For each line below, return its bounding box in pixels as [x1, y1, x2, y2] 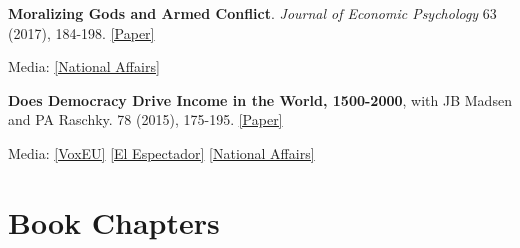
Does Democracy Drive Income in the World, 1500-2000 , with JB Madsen [8, 89, 512, 110]
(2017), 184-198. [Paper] [8, 22, 155, 43]
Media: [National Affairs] [8, 56, 160, 77]
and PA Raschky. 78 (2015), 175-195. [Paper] [8, 109, 283, 130]
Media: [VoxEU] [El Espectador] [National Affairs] [8, 142, 315, 163]
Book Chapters [8, 201, 220, 242]
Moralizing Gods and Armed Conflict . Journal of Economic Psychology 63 [8, 3, 497, 23]
